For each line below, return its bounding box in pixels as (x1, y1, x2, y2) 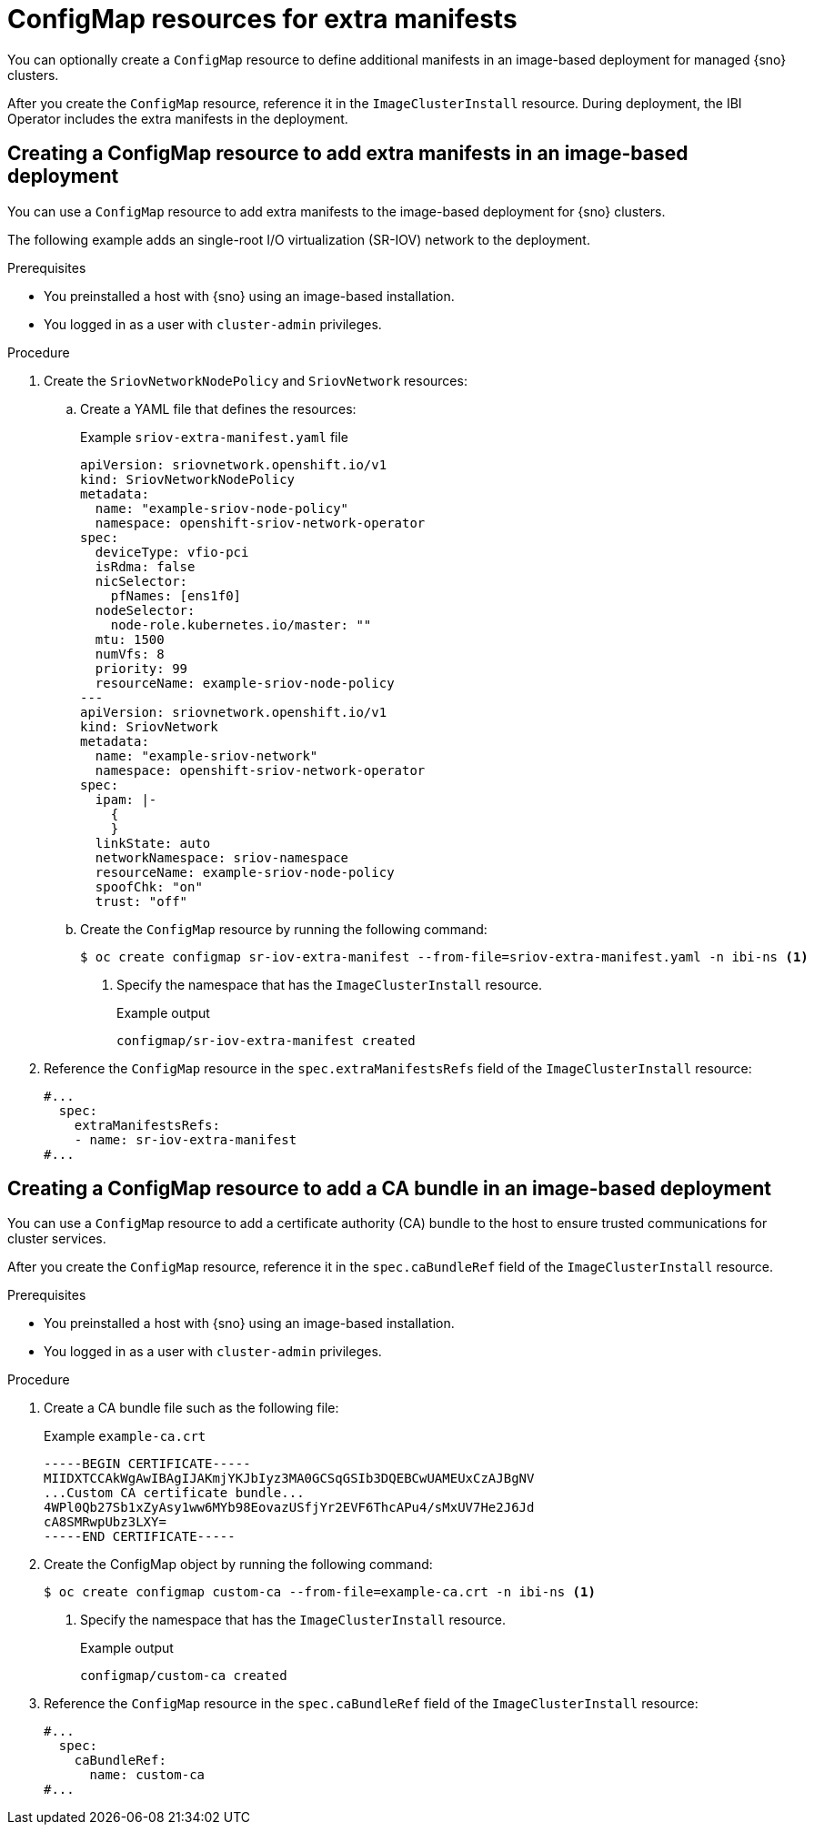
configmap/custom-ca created (80, 1668, 287, 1684)
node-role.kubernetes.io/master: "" (110, 617, 372, 632)
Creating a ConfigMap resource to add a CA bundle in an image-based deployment (7, 1177, 771, 1201)
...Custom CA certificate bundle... (44, 1485, 305, 1501)
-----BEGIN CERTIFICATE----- (44, 1456, 251, 1472)
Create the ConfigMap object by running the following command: (44, 1556, 433, 1573)
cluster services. (7, 1231, 106, 1247)
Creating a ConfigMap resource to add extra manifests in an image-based (7, 142, 688, 166)
